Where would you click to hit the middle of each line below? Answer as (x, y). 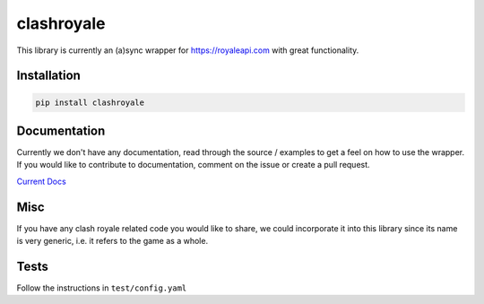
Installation (48, 76)
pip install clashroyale (90, 102)
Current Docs (41, 181)
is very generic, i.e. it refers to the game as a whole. (112, 241)
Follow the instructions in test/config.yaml (102, 288)
